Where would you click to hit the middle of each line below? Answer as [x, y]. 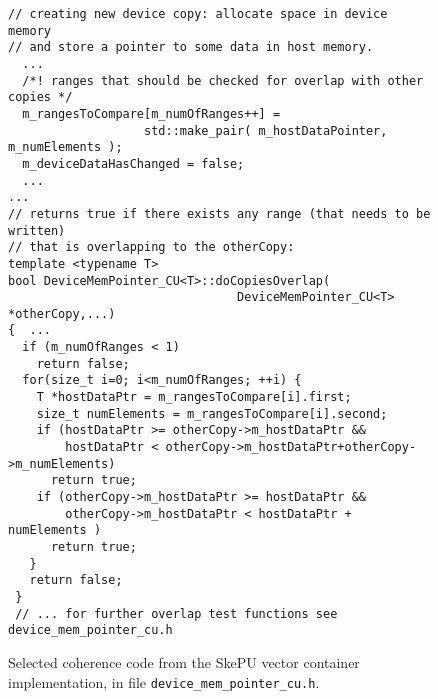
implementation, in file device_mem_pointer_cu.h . [164, 681]
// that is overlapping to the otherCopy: [151, 247]
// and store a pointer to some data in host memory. [191, 47]
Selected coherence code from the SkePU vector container [184, 661]
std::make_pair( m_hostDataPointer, [266, 130]
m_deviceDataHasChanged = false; [133, 163]
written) [37, 230]
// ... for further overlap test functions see [176, 613]
